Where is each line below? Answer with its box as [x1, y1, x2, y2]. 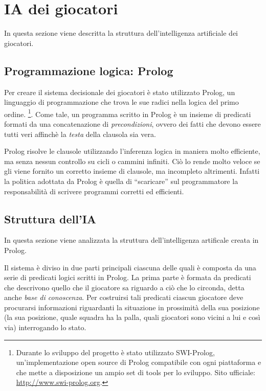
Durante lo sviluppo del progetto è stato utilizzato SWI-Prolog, [16, 347, 215, 357]
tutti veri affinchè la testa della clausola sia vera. [4, 128, 156, 139]
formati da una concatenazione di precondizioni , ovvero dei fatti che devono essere [4, 118, 261, 129]
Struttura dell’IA [4, 211, 97, 226]
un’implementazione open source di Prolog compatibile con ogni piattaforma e [16, 357, 261, 367]
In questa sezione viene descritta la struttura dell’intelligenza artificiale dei [4, 28, 238, 38]
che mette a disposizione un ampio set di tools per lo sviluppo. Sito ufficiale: [16, 366, 255, 377]
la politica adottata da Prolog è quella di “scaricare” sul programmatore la [4, 175, 238, 186]
